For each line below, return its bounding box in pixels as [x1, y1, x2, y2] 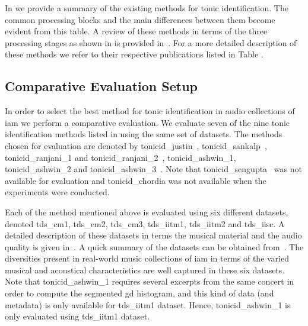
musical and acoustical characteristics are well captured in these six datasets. [5, 263, 285, 276]
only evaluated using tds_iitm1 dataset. [5, 310, 150, 322]
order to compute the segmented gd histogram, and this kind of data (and [5, 287, 274, 299]
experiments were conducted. [5, 186, 110, 198]
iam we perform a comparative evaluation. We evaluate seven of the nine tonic [5, 116, 290, 128]
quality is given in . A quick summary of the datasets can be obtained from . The [5, 240, 304, 253]
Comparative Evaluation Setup [5, 77, 198, 95]
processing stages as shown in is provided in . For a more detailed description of [5, 36, 297, 49]
